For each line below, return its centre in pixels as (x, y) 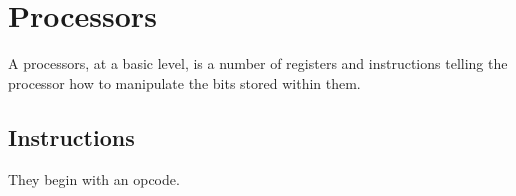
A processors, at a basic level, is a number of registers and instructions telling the (258, 63)
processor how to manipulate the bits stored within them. (184, 82)
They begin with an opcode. (94, 178)
